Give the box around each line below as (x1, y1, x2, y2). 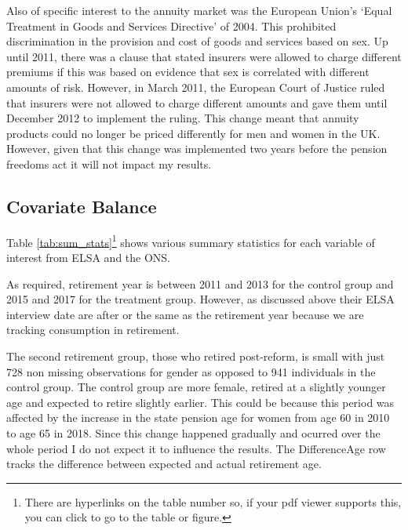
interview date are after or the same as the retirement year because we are (6, 306, 364, 322)
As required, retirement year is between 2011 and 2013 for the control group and (6, 275, 394, 292)
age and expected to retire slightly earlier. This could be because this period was (6, 394, 395, 410)
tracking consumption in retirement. (6, 321, 180, 338)
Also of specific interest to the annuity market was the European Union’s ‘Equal (6, 2, 392, 18)
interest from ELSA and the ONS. (6, 249, 171, 265)
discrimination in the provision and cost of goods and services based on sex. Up (6, 33, 388, 49)
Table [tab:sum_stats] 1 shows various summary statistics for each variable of (6, 231, 375, 250)
